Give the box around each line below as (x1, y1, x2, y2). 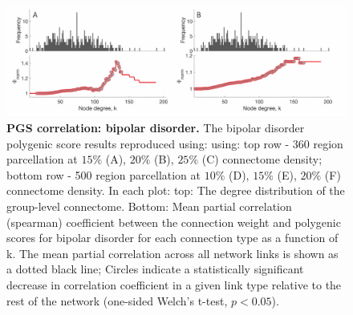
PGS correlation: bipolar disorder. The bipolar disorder (6, 119, 305, 136)
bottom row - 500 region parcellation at (6, 166, 201, 183)
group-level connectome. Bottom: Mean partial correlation (6, 198, 292, 215)
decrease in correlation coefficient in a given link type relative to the (6, 277, 342, 293)
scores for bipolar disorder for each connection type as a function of (6, 229, 339, 246)
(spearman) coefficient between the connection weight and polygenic (6, 213, 341, 230)
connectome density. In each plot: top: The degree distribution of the (6, 182, 345, 199)
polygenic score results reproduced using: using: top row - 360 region (6, 135, 343, 151)
